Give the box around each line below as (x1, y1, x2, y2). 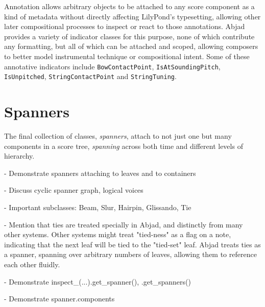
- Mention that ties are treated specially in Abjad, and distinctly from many (4, 219, 243, 229)
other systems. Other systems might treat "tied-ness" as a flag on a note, (4, 229, 231, 240)
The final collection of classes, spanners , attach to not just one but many (4, 131, 232, 141)
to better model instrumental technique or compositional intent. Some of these (4, 50, 250, 61)
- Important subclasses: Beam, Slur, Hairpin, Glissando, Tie (4, 201, 191, 212)
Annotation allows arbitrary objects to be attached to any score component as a (4, 1, 255, 11)
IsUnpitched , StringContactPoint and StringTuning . (4, 71, 177, 82)
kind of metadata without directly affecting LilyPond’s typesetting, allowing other (4, 11, 261, 21)
